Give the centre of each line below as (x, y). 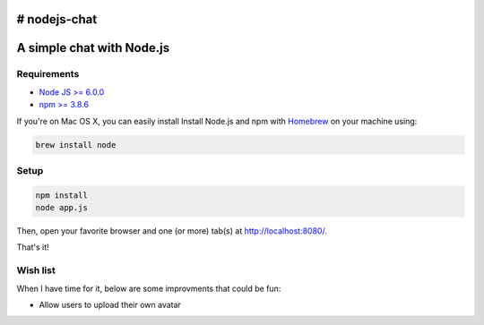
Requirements (48, 74)
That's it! (33, 247)
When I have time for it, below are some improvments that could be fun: (149, 288)
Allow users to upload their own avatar (110, 304)
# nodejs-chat (57, 19)
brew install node (76, 145)
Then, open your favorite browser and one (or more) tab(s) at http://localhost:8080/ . (172, 231)
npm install (62, 195)
